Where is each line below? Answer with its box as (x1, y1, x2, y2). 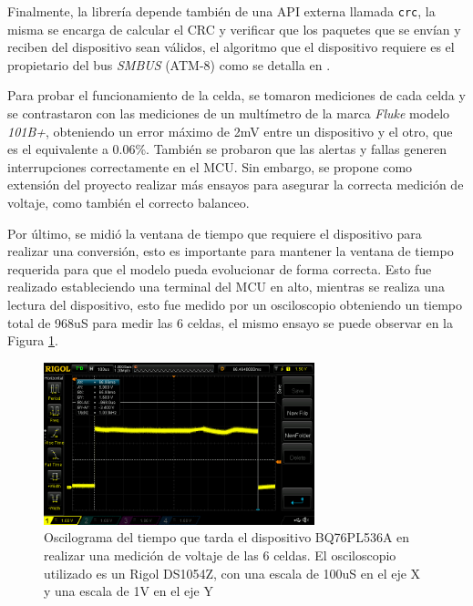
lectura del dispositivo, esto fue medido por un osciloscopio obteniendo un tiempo (7, 294, 463, 313)
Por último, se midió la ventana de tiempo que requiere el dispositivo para (7, 223, 422, 242)
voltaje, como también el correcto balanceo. (7, 193, 250, 211)
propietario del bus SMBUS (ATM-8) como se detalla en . (7, 55, 331, 74)
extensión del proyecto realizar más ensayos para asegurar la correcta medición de (7, 175, 464, 194)
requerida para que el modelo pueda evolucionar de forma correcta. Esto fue (7, 259, 432, 278)
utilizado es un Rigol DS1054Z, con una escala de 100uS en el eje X (44, 563, 421, 582)
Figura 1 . (7, 331, 58, 350)
